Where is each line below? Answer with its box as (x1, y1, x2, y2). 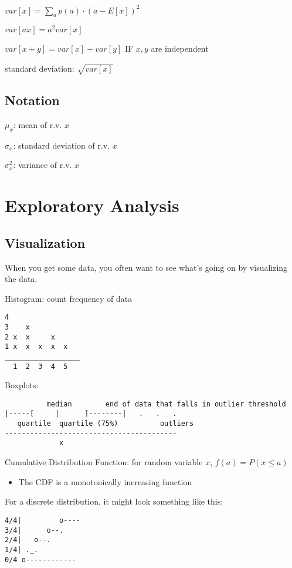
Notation (5, 91, 60, 109)
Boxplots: (5, 379, 39, 391)
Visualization (5, 233, 86, 251)
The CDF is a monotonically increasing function (18, 475, 192, 488)
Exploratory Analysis (5, 193, 179, 217)
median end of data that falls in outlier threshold (46, 399, 286, 408)
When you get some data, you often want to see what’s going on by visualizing (5, 261, 288, 273)
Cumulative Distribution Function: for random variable (5, 456, 203, 468)
